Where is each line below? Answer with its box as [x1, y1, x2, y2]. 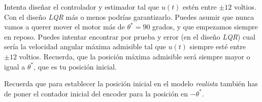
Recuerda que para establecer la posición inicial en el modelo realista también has [4, 78, 258, 89]
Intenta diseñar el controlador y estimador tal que [4, 2, 159, 12]
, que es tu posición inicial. [34, 61, 117, 72]
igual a [4, 61, 25, 72]
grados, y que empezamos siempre [152, 21, 258, 32]
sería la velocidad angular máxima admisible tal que [4, 41, 166, 52]
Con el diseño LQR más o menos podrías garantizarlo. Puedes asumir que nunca [4, 11, 254, 22]
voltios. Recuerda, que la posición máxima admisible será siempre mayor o [19, 51, 250, 61]
